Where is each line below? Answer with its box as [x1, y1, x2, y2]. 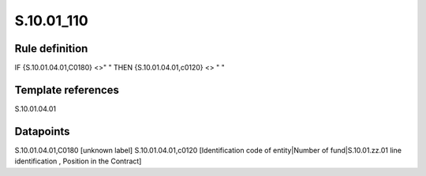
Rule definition [14, 42, 88, 55]
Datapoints [14, 125, 70, 138]
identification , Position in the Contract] [14, 156, 142, 166]
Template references [14, 83, 120, 96]
